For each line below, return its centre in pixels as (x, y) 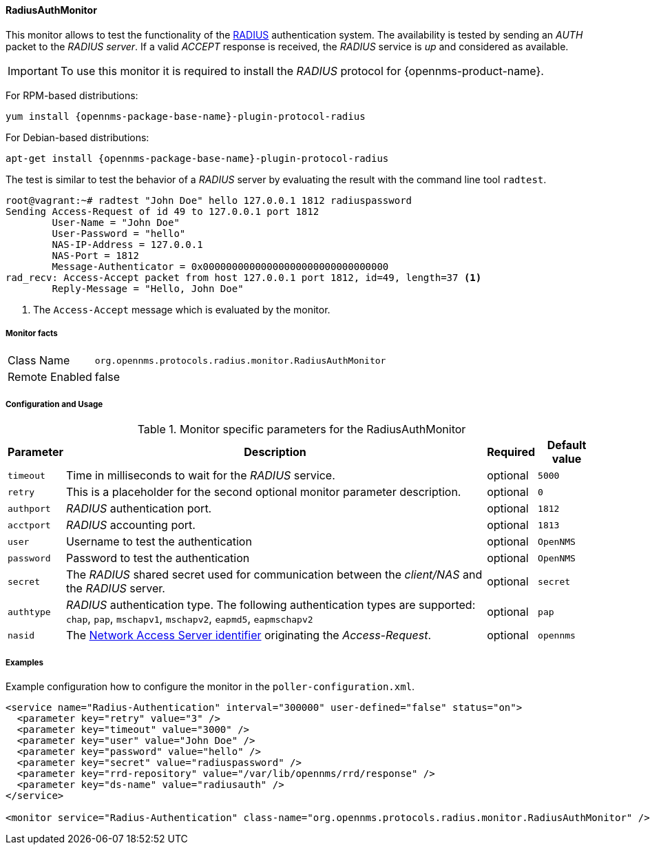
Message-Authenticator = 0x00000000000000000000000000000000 (220, 266)
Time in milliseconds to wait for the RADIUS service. (200, 476)
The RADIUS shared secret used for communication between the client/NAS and (274, 575)
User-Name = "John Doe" (116, 222)
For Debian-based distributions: (77, 137)
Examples (24, 662)
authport (29, 508)
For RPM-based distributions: (72, 95)
